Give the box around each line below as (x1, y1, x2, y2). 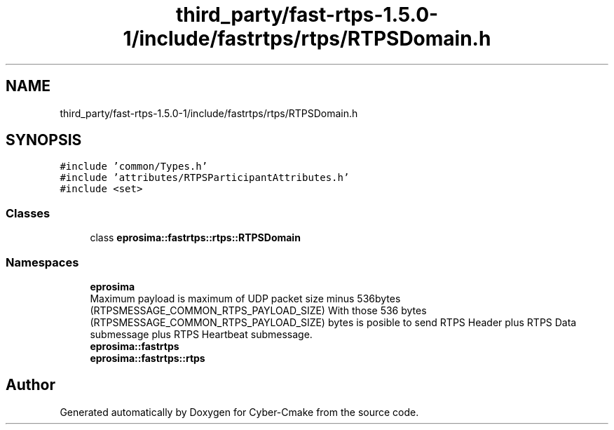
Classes (6, 206, 50, 220)
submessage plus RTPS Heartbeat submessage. (90, 328, 313, 340)
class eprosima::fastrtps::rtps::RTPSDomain (90, 231, 301, 244)
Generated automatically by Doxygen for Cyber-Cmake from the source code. (60, 405, 419, 418)
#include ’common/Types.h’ (60, 161, 208, 173)
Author (6, 376, 55, 394)
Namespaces (6, 255, 79, 269)
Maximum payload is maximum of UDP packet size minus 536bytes (90, 292, 401, 304)
